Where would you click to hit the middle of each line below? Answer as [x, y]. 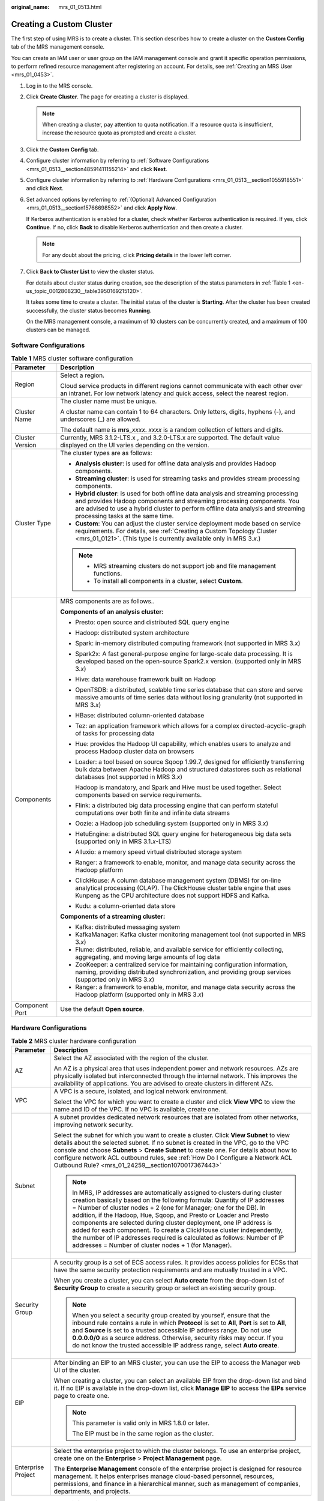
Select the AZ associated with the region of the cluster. [131, 1058]
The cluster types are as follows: [106, 453]
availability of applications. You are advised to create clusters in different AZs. [164, 1084]
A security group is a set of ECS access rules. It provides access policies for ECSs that [176, 1263]
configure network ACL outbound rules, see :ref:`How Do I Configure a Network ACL [173, 1158]
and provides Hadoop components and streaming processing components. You [187, 501]
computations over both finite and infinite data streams [153, 812]
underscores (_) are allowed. [100, 419]
